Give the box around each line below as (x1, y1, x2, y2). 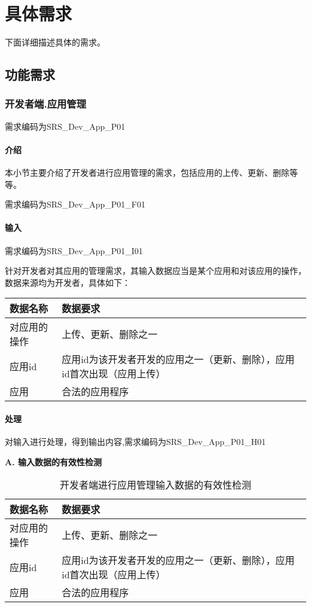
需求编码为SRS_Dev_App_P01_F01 (5, 198, 145, 211)
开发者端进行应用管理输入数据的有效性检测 (59, 478, 251, 492)
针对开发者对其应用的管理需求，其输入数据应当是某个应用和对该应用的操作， (5, 264, 306, 277)
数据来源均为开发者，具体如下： (5, 276, 130, 288)
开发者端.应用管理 (5, 96, 87, 111)
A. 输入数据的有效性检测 (5, 455, 102, 468)
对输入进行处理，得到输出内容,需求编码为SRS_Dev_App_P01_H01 (5, 435, 266, 448)
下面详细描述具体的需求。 (5, 36, 105, 48)
